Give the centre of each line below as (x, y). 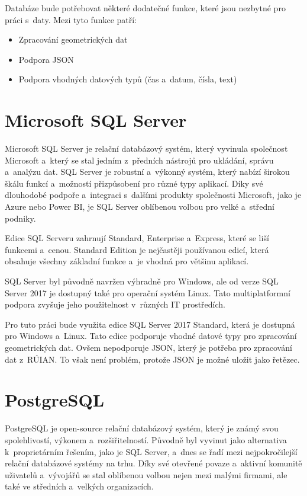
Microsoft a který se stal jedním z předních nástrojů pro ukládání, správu (139, 160)
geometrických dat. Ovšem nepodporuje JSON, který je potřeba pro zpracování (148, 347)
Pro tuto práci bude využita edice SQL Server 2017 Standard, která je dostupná (150, 324)
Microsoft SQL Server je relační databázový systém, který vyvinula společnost (146, 148)
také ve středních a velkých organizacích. (79, 486)
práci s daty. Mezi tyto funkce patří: (71, 19)
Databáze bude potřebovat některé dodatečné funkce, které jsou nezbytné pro (145, 8)
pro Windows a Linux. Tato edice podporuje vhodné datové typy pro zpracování (151, 336)
